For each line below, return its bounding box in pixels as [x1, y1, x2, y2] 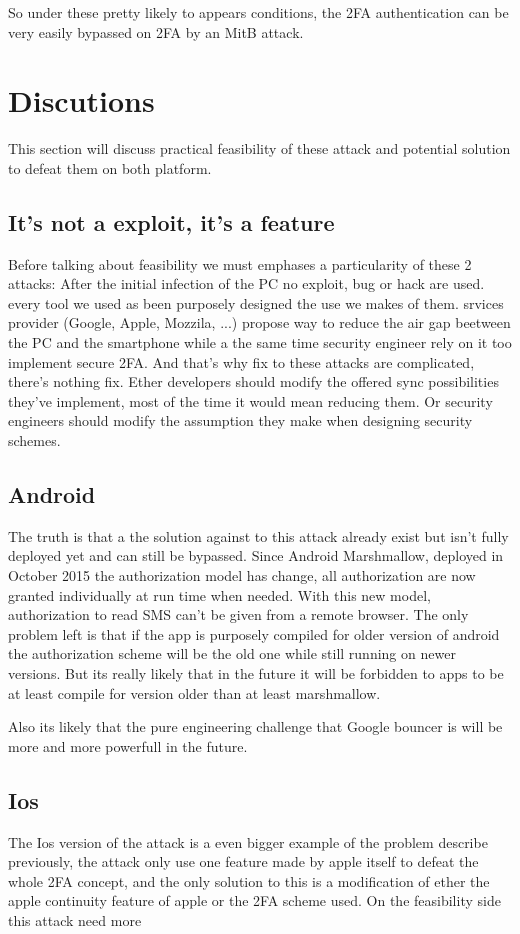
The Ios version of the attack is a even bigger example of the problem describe [8, 831, 488, 852]
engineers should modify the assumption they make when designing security [8, 410, 473, 431]
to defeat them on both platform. [8, 157, 212, 178]
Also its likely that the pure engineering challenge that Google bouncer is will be [8, 716, 503, 737]
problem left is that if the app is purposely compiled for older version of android [8, 623, 500, 644]
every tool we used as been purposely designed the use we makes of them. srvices [8, 292, 504, 313]
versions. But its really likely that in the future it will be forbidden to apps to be [8, 663, 504, 683]
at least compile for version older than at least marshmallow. [8, 682, 381, 703]
